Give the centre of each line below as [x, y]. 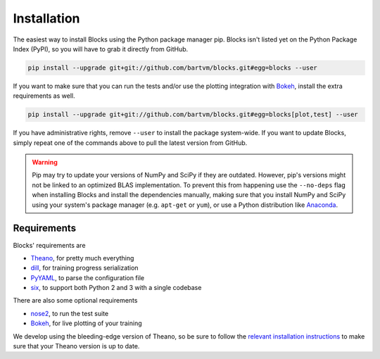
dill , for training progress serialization [84, 268]
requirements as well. [44, 96]
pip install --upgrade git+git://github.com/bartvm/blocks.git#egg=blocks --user [173, 68]
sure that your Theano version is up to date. [76, 346]
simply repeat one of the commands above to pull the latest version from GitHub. [130, 143]
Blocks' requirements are [49, 245]
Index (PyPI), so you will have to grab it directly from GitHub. [101, 49]
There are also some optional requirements [75, 301]
